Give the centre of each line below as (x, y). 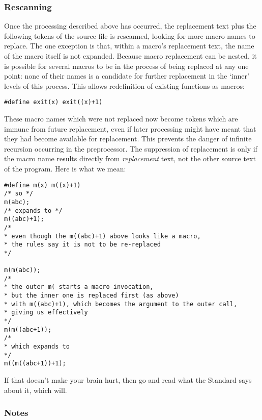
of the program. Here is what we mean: (65, 168)
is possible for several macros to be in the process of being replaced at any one (126, 66)
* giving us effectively (46, 313)
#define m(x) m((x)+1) (42, 185)
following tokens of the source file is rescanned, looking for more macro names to (130, 35)
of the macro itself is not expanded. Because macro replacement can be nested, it (130, 56)
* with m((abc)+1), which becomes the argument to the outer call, (121, 304)
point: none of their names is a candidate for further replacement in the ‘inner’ (127, 76)
